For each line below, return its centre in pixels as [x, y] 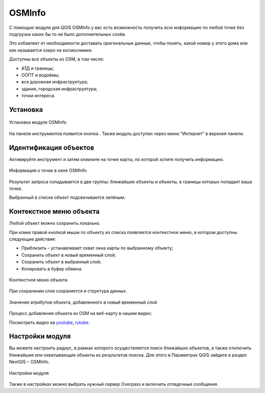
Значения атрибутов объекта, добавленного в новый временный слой [83, 302]
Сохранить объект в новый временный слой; [69, 255]
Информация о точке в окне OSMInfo [48, 170]
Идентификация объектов [52, 147]
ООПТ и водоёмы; [40, 75]
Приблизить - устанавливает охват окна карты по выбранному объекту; [97, 248]
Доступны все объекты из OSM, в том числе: [56, 59]
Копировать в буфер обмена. [52, 269]
